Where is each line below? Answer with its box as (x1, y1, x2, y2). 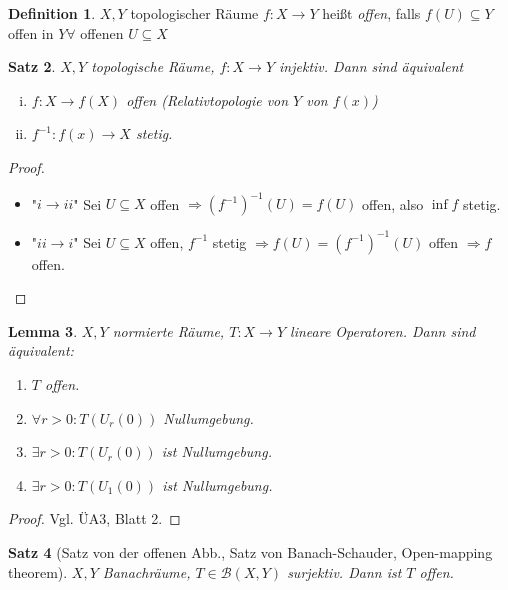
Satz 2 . (8, 56, 56, 77)
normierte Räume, (112, 320, 225, 341)
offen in (8, 22, 54, 43)
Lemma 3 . (8, 320, 78, 341)
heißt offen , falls (322, 3, 421, 23)
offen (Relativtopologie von (126, 89, 289, 110)
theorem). (8, 561, 68, 582)
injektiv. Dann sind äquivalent (279, 56, 464, 77)
